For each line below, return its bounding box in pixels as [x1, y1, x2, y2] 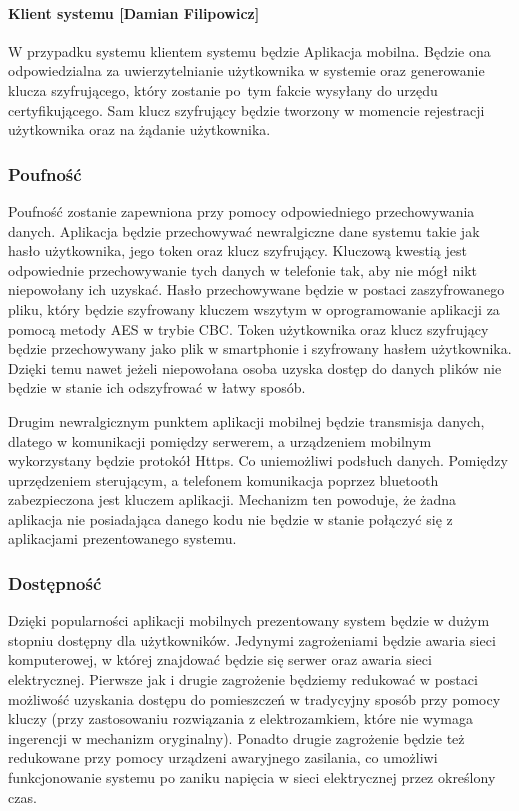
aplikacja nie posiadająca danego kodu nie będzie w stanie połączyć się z [8, 508, 453, 529]
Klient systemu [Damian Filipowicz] [8, 2, 260, 23]
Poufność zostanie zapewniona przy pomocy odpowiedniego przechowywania [8, 200, 475, 221]
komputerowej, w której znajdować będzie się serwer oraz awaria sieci [8, 649, 432, 670]
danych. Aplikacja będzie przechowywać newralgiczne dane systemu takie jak [8, 220, 480, 241]
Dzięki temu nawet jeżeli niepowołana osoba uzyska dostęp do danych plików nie [8, 357, 502, 378]
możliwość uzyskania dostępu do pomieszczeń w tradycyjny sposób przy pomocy [8, 688, 501, 709]
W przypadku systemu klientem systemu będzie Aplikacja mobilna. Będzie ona [8, 40, 491, 61]
